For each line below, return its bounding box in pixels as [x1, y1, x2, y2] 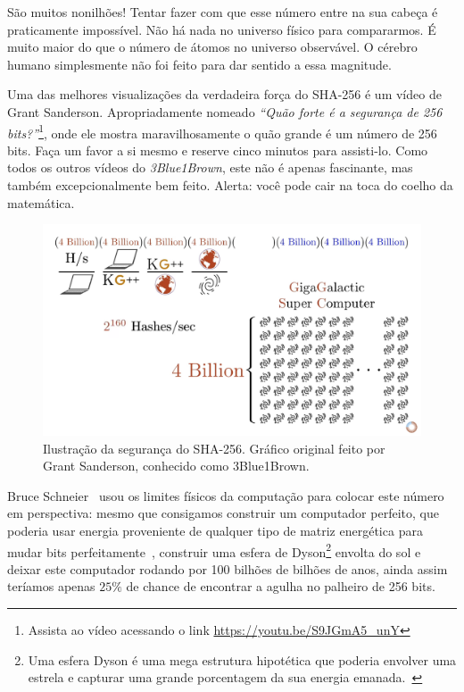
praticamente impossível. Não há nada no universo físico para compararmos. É [7, 20, 436, 38]
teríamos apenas [7, 577, 95, 596]
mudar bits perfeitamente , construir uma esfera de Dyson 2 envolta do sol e [7, 539, 421, 561]
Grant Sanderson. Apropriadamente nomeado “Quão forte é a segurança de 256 [7, 102, 443, 121]
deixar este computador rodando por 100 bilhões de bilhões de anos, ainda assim [7, 559, 448, 578]
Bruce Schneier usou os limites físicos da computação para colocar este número [7, 486, 444, 504]
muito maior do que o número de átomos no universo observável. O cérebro [7, 38, 418, 56]
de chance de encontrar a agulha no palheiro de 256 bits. [126, 577, 435, 596]
